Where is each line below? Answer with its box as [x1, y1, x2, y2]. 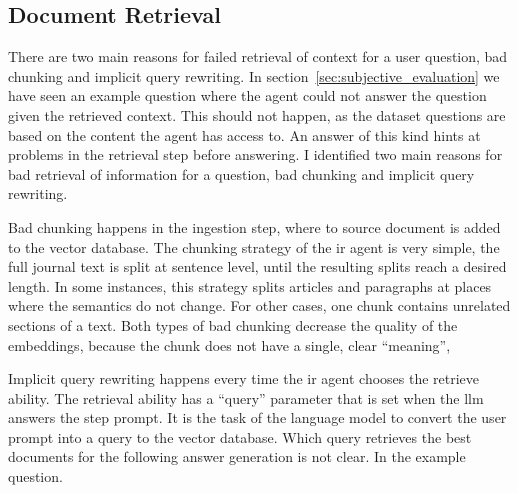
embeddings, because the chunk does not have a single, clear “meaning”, [8, 334, 451, 355]
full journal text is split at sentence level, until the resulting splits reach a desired [8, 256, 507, 277]
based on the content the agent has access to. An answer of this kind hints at [8, 124, 481, 145]
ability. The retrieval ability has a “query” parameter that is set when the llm [8, 387, 484, 408]
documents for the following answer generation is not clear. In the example [8, 446, 466, 467]
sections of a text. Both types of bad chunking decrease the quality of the [8, 314, 458, 335]
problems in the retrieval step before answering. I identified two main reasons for [8, 144, 503, 165]
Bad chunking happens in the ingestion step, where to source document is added [8, 216, 501, 237]
